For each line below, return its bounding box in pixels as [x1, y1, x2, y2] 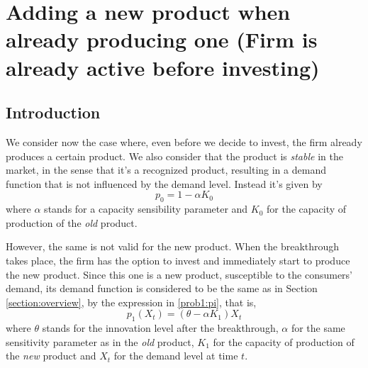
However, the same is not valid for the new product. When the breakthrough [6, 239, 340, 254]
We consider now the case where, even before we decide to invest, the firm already [6, 134, 362, 149]
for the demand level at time [113, 348, 238, 363]
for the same [291, 320, 345, 335]
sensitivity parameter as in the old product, [6, 334, 194, 349]
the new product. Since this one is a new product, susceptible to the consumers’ [6, 267, 353, 281]
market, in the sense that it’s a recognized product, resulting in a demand [6, 162, 326, 177]
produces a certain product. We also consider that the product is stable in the [6, 148, 343, 163]
